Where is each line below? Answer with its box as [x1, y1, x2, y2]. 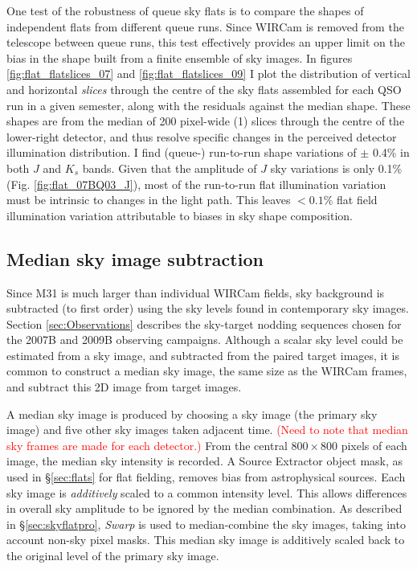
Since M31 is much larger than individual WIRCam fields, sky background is [6, 284, 385, 301]
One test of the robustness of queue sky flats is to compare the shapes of [6, 2, 364, 18]
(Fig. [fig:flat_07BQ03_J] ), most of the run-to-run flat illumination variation [6, 175, 386, 192]
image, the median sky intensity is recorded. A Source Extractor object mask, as [6, 452, 403, 469]
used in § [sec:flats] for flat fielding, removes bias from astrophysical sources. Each [6, 469, 406, 485]
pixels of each [341, 436, 407, 453]
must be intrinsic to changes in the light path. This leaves [6, 191, 291, 208]
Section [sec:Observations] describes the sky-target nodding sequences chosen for [6, 315, 402, 332]
